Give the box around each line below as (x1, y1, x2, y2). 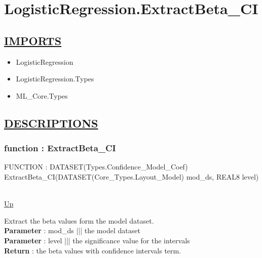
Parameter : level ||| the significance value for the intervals (4, 235, 190, 245)
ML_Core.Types (16, 90, 68, 101)
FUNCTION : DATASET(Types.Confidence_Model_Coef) (4, 161, 188, 172)
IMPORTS (4, 32, 62, 48)
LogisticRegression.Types (16, 73, 94, 84)
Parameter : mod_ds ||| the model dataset (4, 225, 140, 236)
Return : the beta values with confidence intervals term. (4, 245, 181, 255)
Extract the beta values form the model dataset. (4, 215, 154, 226)
